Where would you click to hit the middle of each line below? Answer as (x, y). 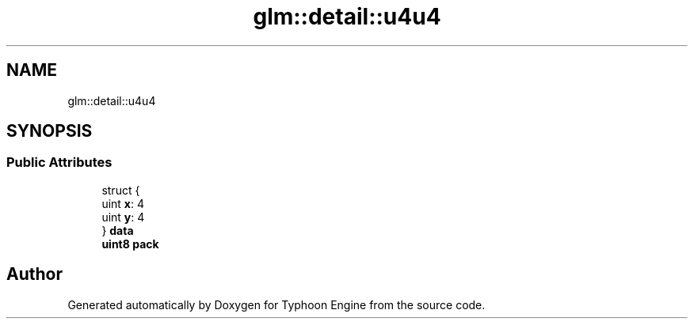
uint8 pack (130, 244)
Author (34, 274)
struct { (121, 190)
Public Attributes (59, 162)
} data (118, 230)
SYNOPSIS (50, 131)
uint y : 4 (123, 217)
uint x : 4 (123, 203)
